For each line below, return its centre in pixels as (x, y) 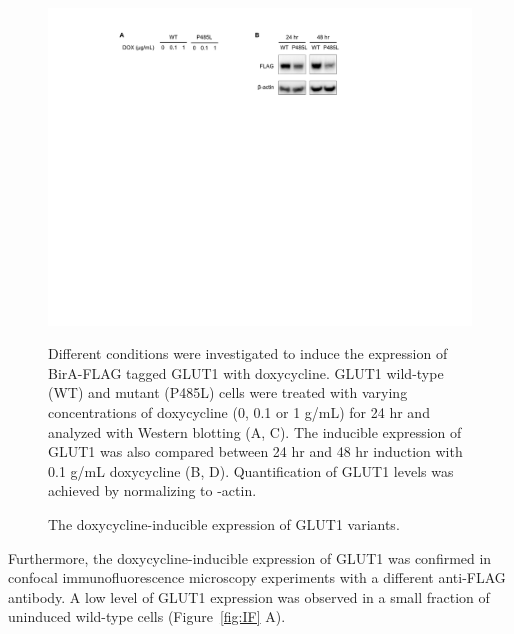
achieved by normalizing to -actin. (152, 490)
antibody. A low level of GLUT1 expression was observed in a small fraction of (249, 596)
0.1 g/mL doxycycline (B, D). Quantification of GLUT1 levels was (251, 470)
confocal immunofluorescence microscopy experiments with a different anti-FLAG (257, 577)
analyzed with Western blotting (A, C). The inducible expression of (255, 431)
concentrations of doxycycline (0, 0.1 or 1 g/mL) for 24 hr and (239, 411)
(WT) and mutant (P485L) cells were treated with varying (228, 392)
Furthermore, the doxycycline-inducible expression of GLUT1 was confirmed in (250, 557)
